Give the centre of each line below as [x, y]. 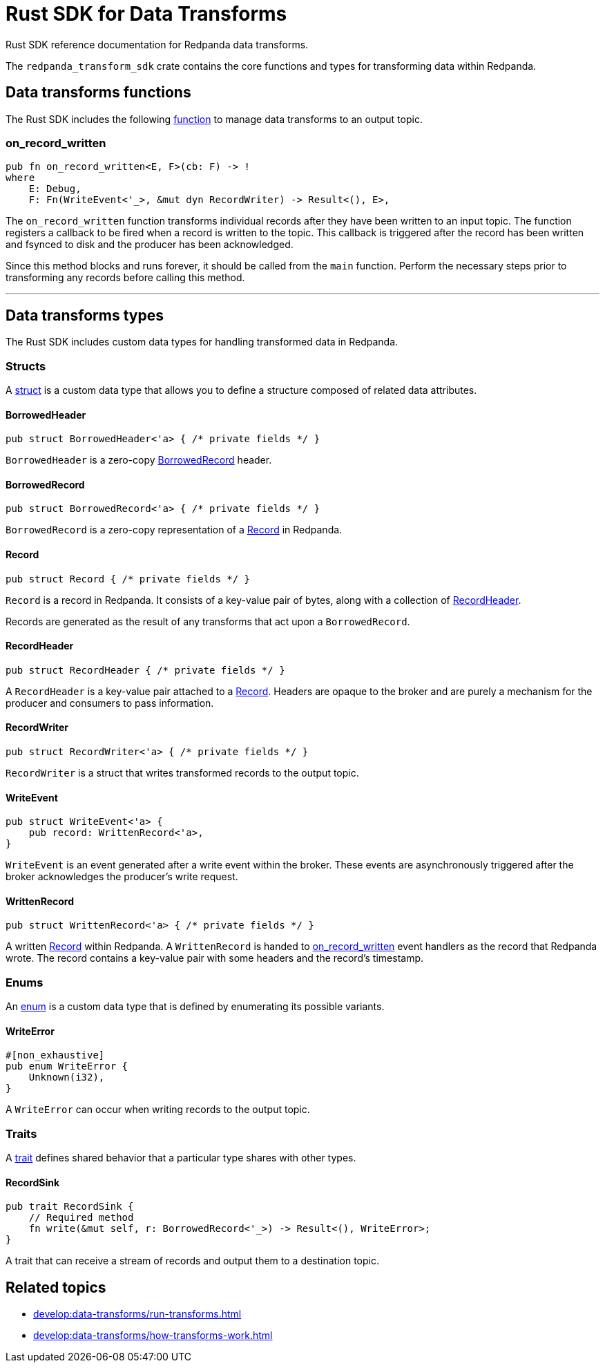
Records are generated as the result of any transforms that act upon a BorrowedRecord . [208, 621]
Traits [21, 1133]
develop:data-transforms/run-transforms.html [137, 1314]
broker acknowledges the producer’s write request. [122, 877]
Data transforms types [85, 315]
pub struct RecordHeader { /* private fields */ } [145, 670]
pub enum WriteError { [67, 1066]
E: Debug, [55, 189]
